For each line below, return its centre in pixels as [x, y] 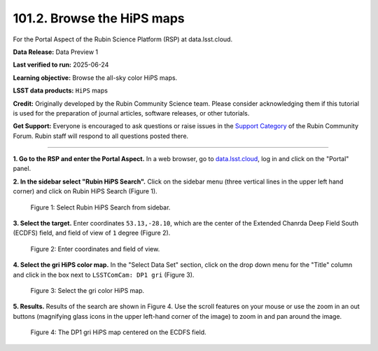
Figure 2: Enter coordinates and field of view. [95, 249]
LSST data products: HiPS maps [61, 90]
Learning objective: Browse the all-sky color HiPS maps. [95, 78]
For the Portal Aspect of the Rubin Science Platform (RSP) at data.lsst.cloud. [123, 39]
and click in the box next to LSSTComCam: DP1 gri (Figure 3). [104, 275]
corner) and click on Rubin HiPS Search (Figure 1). [85, 191]
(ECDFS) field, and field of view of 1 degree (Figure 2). [92, 233]
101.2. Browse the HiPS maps [99, 18]
